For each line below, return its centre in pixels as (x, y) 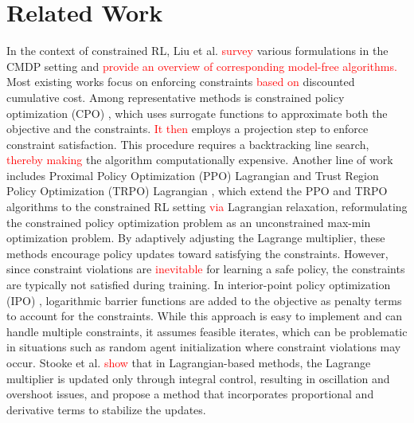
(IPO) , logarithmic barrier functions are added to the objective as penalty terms (204, 300)
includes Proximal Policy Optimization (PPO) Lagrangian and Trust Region (193, 175)
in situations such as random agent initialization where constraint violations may (204, 347)
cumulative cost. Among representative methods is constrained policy (176, 97)
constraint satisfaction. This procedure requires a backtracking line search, (188, 144)
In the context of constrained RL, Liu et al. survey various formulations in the (197, 51)
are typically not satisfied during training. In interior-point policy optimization (199, 285)
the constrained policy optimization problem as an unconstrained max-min (189, 222)
